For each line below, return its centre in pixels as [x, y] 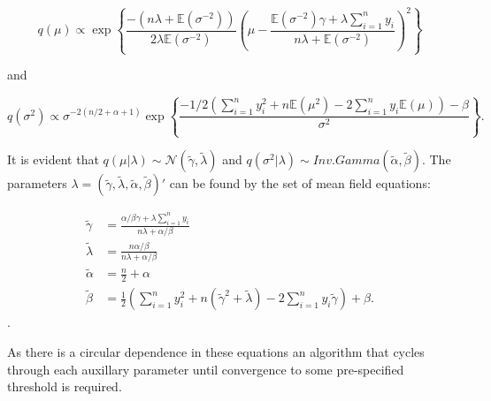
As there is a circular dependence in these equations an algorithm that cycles [216, 351]
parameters [37, 183]
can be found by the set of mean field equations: [300, 183]
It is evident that [53, 159]
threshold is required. [65, 386]
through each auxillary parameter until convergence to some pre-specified [206, 369]
